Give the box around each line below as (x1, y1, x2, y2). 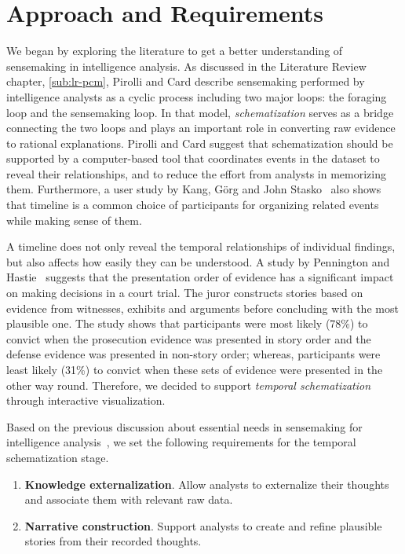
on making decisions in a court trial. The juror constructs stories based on (6, 284, 363, 301)
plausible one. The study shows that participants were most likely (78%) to (6, 315, 368, 332)
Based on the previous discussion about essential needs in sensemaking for (6, 418, 363, 435)
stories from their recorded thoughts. (24, 533, 202, 549)
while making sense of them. (6, 211, 142, 228)
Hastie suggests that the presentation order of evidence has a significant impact (6, 269, 394, 285)
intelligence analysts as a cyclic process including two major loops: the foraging (6, 88, 387, 105)
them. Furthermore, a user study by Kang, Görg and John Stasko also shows (6, 181, 381, 197)
